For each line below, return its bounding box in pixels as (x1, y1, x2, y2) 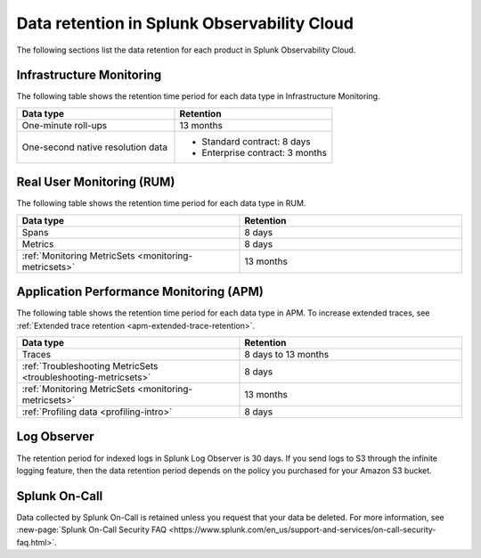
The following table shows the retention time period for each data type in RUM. (16, 198, 306, 209)
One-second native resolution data (21, 141, 168, 153)
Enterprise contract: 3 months (201, 146, 327, 159)
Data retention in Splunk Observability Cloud (16, 13, 354, 33)
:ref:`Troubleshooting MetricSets (21, 360, 159, 373)
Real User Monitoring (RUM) (16, 175, 175, 190)
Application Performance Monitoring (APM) (16, 284, 265, 300)
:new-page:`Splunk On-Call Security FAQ (16, 524, 167, 535)
